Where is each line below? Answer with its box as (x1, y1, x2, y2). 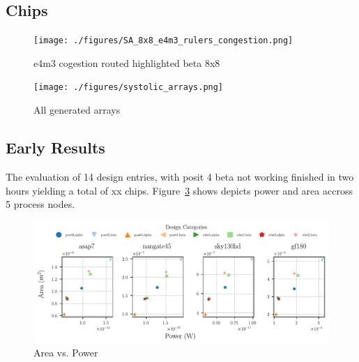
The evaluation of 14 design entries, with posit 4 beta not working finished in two (6, 169, 354, 183)
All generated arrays (33, 103, 121, 117)
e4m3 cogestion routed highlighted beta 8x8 (33, 55, 220, 70)
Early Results (6, 137, 105, 158)
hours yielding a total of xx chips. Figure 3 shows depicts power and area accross (6, 183, 353, 197)
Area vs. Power (33, 345, 98, 360)
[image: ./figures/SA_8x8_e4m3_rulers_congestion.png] (33, 36, 293, 46)
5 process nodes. (6, 197, 75, 211)
